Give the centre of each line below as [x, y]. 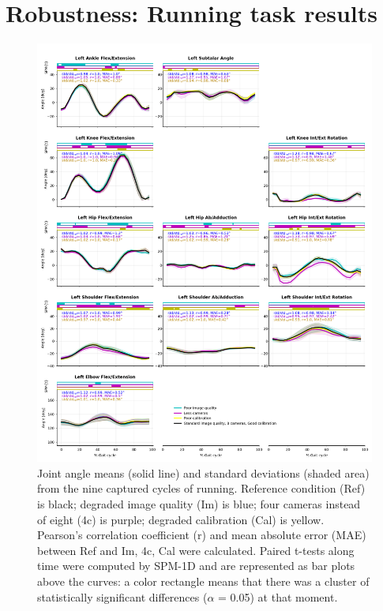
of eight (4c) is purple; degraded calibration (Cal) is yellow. [181, 519]
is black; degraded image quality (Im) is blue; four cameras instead [199, 504]
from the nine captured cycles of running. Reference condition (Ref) [201, 488]
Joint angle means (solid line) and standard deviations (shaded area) [203, 472]
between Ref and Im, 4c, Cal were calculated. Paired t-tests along [196, 550]
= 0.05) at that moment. [278, 596]
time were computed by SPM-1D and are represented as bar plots [196, 566]
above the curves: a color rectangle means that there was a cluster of [203, 581]
